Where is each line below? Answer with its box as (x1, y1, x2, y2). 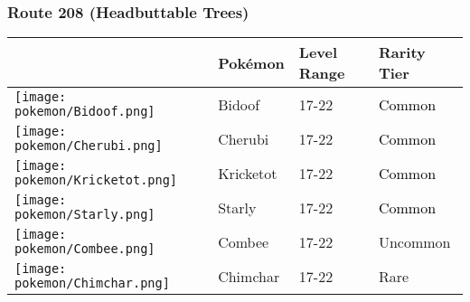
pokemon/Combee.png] (14, 241, 155, 257)
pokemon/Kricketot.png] (14, 173, 178, 188)
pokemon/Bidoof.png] (14, 104, 155, 119)
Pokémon (218, 52, 285, 73)
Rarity (378, 42, 426, 63)
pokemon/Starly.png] (14, 207, 155, 222)
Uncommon (378, 231, 451, 252)
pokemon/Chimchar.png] (14, 276, 170, 291)
